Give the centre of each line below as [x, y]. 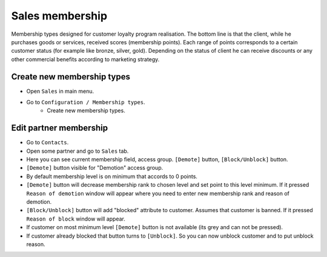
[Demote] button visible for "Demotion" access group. [95, 168]
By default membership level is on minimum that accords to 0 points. [112, 176]
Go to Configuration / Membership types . [86, 102]
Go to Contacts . [48, 142]
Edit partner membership [60, 128]
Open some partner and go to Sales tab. [78, 151]
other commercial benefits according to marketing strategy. [85, 59]
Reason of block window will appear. [76, 219]
